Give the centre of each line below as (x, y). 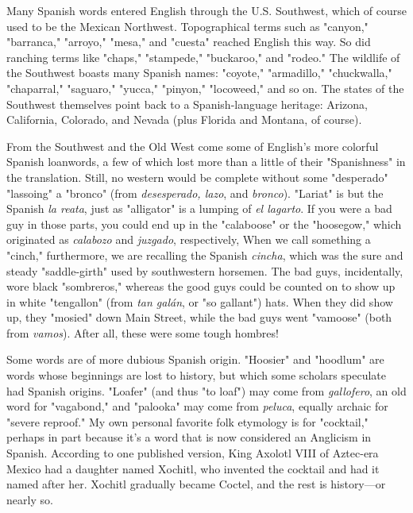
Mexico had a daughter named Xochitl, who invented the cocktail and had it (193, 468)
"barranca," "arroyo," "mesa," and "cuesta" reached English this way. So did (189, 42)
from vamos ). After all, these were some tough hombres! (143, 332)
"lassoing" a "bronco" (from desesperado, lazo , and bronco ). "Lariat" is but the (195, 193)
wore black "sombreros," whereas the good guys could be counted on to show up (201, 286)
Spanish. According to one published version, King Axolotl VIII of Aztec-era (193, 453)
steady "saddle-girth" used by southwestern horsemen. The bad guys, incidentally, (205, 270)
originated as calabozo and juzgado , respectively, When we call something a (189, 239)
